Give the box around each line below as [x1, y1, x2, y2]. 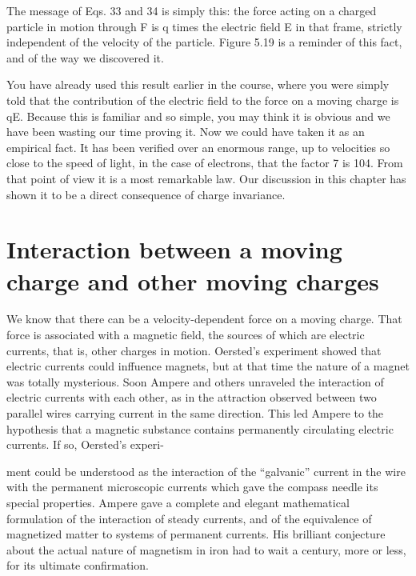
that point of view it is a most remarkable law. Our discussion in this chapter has [6, 170, 406, 186]
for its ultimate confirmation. [6, 557, 149, 574]
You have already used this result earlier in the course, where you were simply [6, 76, 390, 93]
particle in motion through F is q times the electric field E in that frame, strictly [6, 18, 402, 34]
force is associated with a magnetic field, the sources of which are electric [6, 326, 365, 343]
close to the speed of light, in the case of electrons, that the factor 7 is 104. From [6, 154, 403, 171]
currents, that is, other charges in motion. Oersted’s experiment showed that [6, 342, 382, 358]
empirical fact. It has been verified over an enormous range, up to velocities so [6, 138, 390, 155]
